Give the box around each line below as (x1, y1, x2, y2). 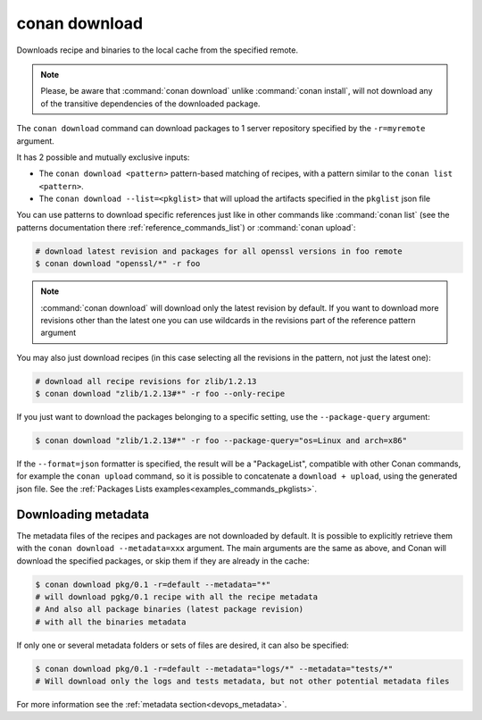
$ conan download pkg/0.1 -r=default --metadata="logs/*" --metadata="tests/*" (35, 664, 394, 674)
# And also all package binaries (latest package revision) (35, 604, 304, 615)
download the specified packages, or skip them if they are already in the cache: (16, 555, 310, 566)
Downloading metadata (16, 507, 149, 522)
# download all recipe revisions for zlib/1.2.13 (35, 376, 257, 386)
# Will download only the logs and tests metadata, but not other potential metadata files (35, 676, 450, 687)
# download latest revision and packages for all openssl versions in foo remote (35, 246, 403, 256)
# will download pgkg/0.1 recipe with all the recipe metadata (35, 591, 319, 602)
